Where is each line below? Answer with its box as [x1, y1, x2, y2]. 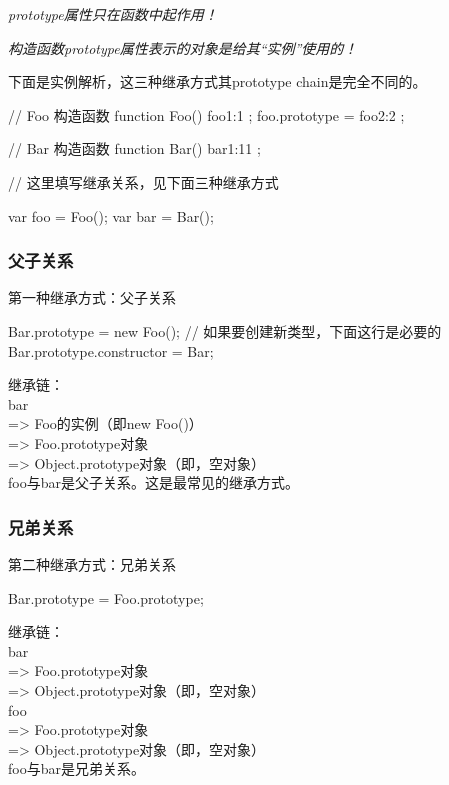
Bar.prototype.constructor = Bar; [8, 340, 214, 361]
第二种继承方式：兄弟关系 [8, 553, 176, 574]
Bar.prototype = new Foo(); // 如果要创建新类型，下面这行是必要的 [8, 320, 442, 341]
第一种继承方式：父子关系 [8, 287, 176, 308]
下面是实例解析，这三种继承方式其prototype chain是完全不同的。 [8, 71, 427, 92]
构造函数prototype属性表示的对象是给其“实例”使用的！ [8, 37, 358, 58]
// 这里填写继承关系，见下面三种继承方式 [8, 171, 279, 192]
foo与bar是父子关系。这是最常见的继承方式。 [8, 472, 299, 493]
